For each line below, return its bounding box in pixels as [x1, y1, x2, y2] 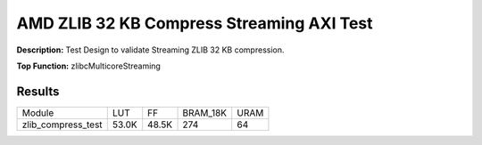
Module [21, 107, 54, 119]
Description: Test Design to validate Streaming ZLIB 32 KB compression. [16, 44, 285, 55]
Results [16, 84, 60, 99]
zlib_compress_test [21, 118, 103, 131]
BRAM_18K [182, 107, 228, 119]
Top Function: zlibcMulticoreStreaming [16, 60, 161, 71]
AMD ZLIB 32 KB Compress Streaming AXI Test [16, 13, 373, 33]
